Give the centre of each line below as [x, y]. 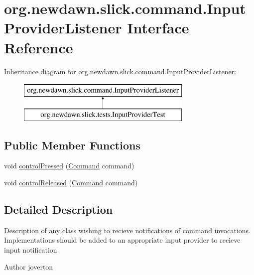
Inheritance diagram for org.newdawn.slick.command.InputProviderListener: [120, 71]
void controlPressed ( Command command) [69, 166]
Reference [39, 47]
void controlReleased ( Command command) [71, 183]
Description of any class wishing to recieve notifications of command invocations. [127, 230]
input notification [31, 250]
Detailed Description [59, 209]
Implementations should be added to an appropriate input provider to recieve [122, 240]
